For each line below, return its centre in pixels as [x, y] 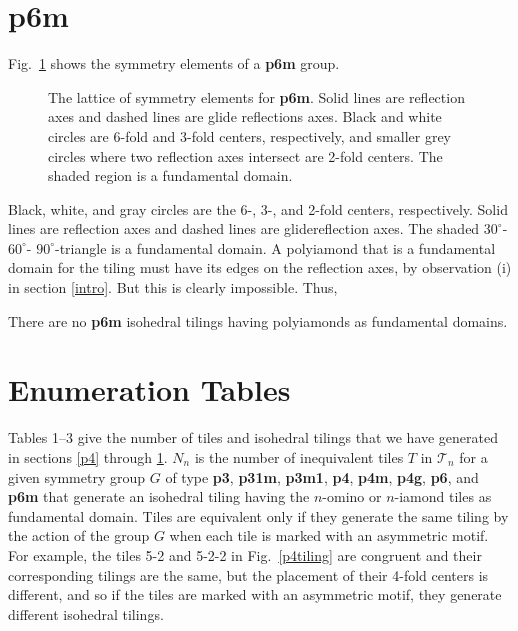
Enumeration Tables [149, 389]
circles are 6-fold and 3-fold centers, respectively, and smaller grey [250, 135]
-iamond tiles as [443, 496]
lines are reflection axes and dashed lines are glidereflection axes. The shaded [244, 228]
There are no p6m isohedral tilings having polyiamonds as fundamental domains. [258, 320]
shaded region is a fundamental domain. [170, 175]
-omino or [352, 496]
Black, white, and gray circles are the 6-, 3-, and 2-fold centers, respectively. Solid [258, 208]
